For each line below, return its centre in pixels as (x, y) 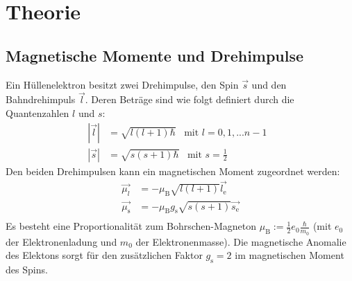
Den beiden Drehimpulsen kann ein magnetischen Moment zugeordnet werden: (173, 171)
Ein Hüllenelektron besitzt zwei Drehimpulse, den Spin (122, 84)
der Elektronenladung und (61, 241)
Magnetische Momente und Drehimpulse (155, 55)
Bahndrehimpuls (41, 99)
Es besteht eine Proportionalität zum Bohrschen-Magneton (131, 226)
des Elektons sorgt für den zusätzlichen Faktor (104, 255)
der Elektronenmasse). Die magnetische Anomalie (241, 241)
